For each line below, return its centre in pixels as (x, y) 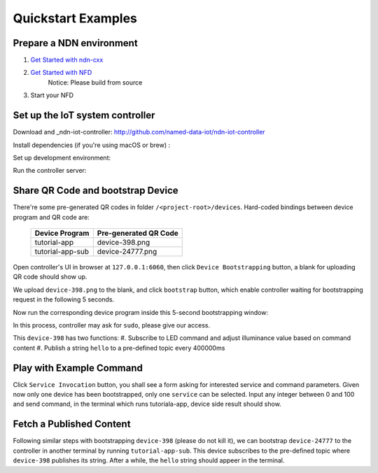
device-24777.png (127, 252)
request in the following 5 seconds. (64, 299)
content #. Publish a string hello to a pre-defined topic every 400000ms (119, 348)
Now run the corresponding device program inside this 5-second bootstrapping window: (141, 312)
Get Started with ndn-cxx (67, 60)
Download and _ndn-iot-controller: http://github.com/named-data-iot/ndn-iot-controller (139, 132)
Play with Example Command (78, 368)
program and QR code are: (51, 217)
